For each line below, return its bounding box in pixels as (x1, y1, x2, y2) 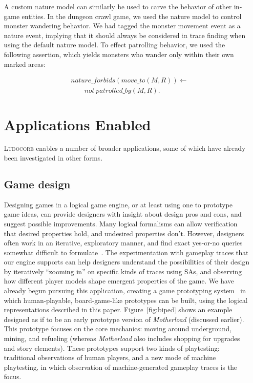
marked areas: (4, 59, 45, 69)
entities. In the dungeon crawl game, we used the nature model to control (21, 11, 242, 21)
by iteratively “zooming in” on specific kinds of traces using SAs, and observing (4, 266, 242, 276)
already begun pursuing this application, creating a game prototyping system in (4, 285, 246, 296)
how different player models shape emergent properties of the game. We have (4, 276, 234, 286)
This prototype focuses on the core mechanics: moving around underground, (4, 323, 232, 334)
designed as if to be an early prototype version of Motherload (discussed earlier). (4, 314, 244, 324)
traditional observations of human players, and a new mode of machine (4, 352, 216, 363)
